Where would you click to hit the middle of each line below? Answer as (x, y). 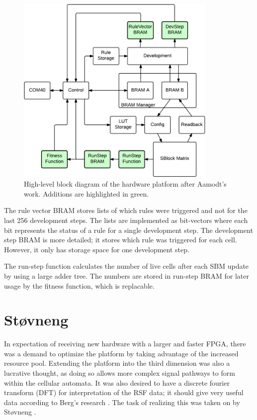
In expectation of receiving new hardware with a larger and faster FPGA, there (125, 344)
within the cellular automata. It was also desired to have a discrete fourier (117, 382)
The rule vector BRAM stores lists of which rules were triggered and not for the (126, 210)
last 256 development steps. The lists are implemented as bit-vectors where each (126, 220)
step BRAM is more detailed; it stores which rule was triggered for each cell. (121, 240)
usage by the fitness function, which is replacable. (79, 285)
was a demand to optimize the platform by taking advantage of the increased (121, 353)
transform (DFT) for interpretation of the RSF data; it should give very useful (124, 392)
